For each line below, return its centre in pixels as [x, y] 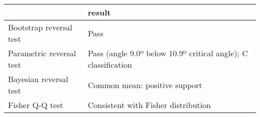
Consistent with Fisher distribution [149, 105]
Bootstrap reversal [40, 27]
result [99, 12]
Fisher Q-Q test [36, 105]
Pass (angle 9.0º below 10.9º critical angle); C [168, 53]
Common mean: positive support [145, 85]
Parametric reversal [42, 53]
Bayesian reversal [38, 79]
